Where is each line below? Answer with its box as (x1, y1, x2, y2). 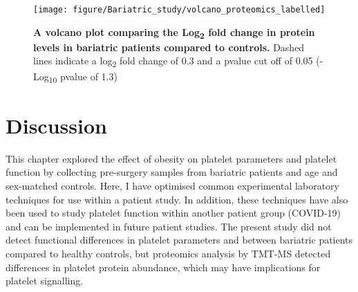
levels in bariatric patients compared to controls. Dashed (33, 39, 305, 54)
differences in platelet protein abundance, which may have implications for (6, 259, 321, 274)
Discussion (6, 111, 107, 139)
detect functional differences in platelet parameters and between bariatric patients (6, 232, 353, 247)
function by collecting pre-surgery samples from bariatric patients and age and (6, 165, 338, 179)
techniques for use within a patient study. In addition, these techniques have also (6, 192, 348, 206)
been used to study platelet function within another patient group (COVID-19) (6, 206, 341, 220)
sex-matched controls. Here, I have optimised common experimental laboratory (6, 178, 339, 192)
